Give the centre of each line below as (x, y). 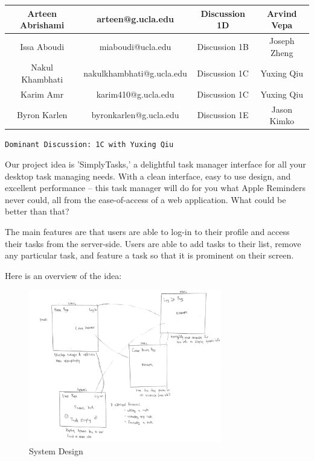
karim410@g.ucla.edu (135, 94)
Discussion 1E (223, 115)
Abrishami (42, 25)
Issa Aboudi (42, 46)
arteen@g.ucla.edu (135, 19)
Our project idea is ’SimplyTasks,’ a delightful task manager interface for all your (155, 164)
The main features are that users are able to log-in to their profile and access (147, 231)
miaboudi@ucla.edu (135, 46)
